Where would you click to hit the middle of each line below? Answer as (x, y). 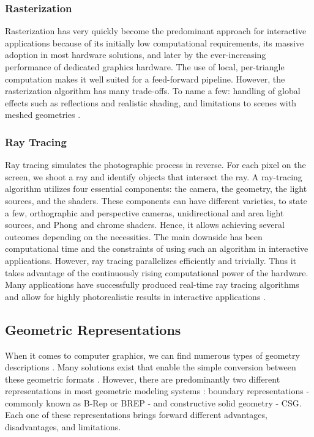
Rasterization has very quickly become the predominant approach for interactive (156, 31)
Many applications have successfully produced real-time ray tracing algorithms (152, 285)
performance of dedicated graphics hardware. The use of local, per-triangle (145, 67)
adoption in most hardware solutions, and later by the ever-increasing (136, 55)
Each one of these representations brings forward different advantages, (136, 415)
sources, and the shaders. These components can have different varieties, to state (156, 200)
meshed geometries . (43, 115)
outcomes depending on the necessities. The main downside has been (134, 236)
